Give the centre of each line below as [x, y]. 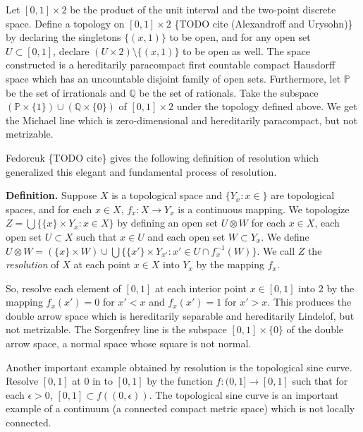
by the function [180, 381]
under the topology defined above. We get [267, 106]
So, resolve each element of [63, 288]
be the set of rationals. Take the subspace [229, 92]
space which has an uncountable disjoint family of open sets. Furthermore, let [173, 78]
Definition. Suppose [51, 195]
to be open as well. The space [247, 50]
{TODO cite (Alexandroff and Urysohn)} [264, 23]
